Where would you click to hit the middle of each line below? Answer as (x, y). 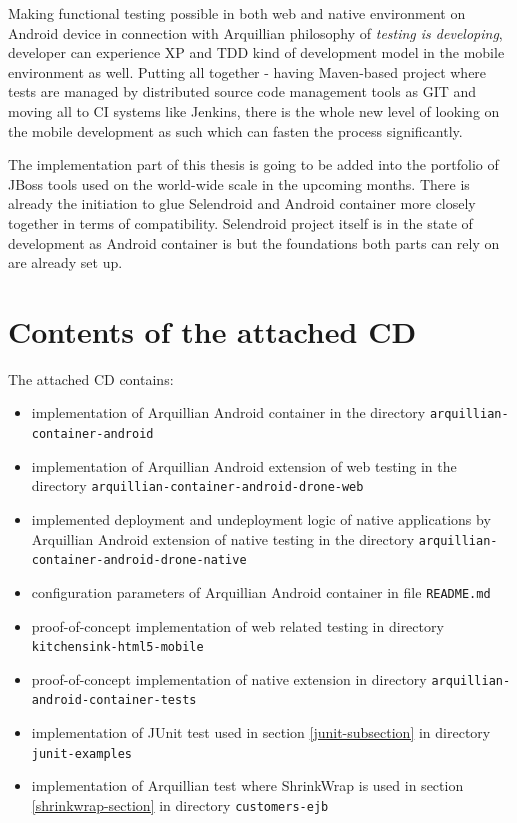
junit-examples (82, 753)
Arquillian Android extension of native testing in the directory (223, 538)
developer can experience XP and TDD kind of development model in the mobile (256, 52)
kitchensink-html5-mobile (117, 647)
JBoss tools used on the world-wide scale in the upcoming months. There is (239, 183)
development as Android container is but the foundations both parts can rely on (254, 242)
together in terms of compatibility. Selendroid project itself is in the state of (240, 222)
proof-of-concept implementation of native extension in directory (229, 678)
